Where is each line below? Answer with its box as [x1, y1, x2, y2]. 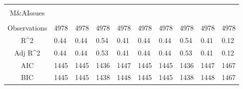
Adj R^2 [14, 47, 40, 57]
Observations [7, 22, 47, 33]
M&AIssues [9, 7, 45, 17]
